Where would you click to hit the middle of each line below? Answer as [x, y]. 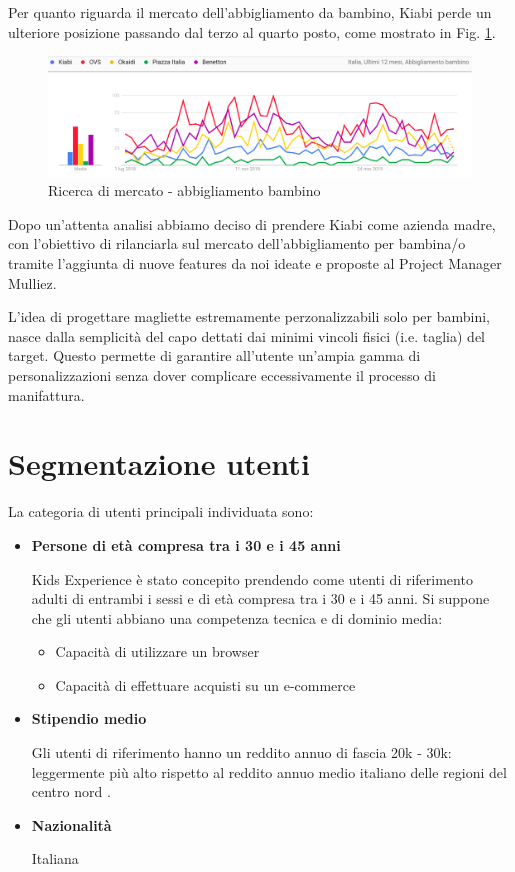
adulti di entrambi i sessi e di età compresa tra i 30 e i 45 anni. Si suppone [260, 598]
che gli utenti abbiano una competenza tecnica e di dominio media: [237, 617]
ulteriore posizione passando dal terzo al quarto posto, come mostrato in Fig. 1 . [252, 31]
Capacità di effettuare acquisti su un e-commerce [205, 684]
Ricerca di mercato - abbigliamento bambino [184, 190]
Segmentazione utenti [159, 463]
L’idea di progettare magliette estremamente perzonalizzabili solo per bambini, [249, 316]
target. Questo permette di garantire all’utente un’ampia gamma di [214, 355]
